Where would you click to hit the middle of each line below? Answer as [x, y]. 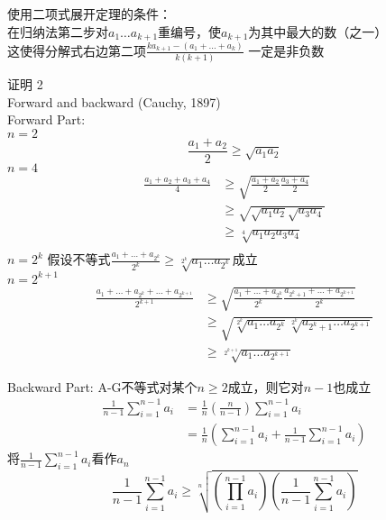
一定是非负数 [286, 50]
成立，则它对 [266, 386]
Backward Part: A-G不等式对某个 [102, 386]
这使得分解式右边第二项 [77, 50]
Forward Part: [46, 119]
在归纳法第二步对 [58, 31]
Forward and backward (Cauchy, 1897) [114, 101]
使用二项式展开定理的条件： [89, 14]
